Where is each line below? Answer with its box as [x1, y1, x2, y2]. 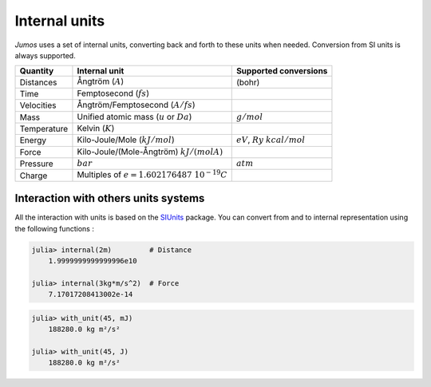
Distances [19, 77, 57, 88]
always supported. [14, 50, 76, 60]
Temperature [19, 124, 69, 135]
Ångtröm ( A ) [77, 76, 125, 87]
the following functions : [14, 223, 95, 233]
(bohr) [235, 77, 260, 88]
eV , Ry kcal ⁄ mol [235, 134, 306, 145]
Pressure [19, 158, 53, 169]
